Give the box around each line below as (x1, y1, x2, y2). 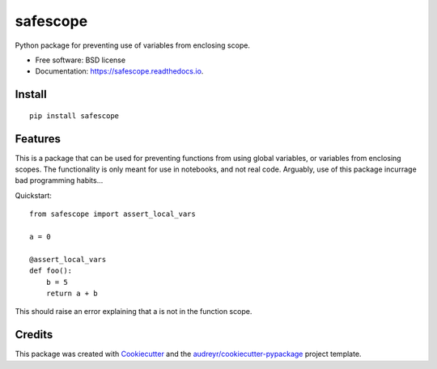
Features (15, 132, 61, 146)
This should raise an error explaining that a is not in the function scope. (15, 307, 252, 316)
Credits (15, 328, 53, 341)
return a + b (45, 288, 98, 298)
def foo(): (29, 266, 73, 275)
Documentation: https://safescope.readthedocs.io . (35, 66, 204, 76)
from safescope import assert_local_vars (29, 210, 196, 218)
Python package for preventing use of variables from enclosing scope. (15, 40, 251, 50)
